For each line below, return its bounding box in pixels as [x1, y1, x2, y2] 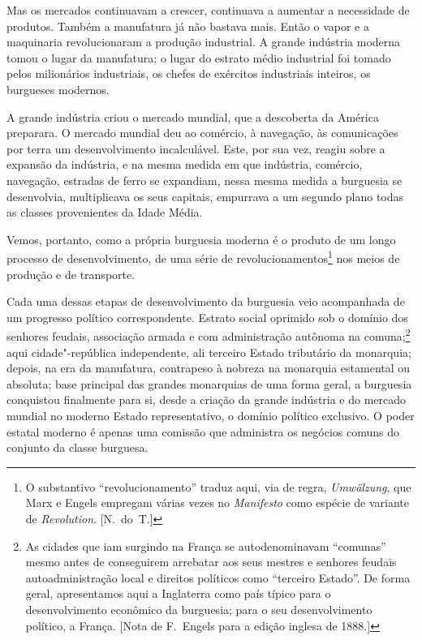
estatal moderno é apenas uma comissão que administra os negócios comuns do [6, 423, 400, 440]
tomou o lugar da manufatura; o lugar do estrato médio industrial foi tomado [6, 49, 391, 66]
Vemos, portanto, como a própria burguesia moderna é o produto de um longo [6, 230, 396, 247]
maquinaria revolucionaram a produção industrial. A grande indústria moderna [6, 33, 401, 50]
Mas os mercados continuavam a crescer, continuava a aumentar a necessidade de [6, 2, 410, 18]
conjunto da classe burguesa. [6, 439, 149, 456]
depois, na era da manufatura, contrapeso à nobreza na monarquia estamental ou [6, 359, 411, 376]
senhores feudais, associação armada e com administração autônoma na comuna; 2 [6, 325, 411, 344]
